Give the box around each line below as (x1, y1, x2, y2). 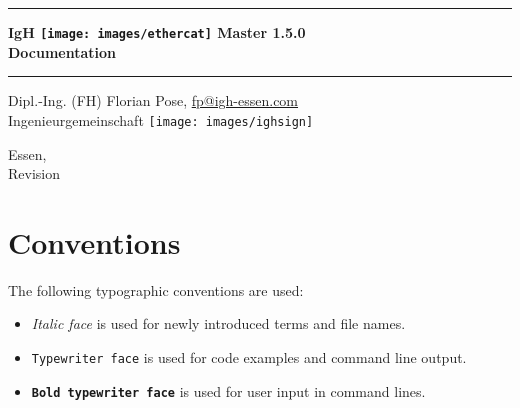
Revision (8, 163, 60, 184)
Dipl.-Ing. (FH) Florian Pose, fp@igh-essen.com (8, 90, 299, 111)
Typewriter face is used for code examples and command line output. (31, 347, 467, 367)
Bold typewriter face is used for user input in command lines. (31, 380, 426, 401)
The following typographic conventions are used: (8, 279, 304, 300)
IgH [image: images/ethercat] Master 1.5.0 (8, 22, 306, 42)
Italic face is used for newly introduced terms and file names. (31, 313, 406, 334)
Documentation (8, 41, 117, 62)
